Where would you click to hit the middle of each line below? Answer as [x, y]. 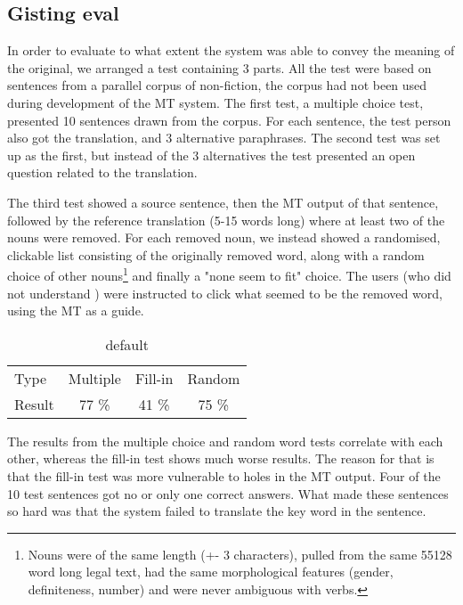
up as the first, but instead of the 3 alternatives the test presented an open [211, 155]
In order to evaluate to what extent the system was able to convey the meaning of [231, 50]
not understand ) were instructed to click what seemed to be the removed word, [225, 293]
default [127, 344]
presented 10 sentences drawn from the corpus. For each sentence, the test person [229, 120]
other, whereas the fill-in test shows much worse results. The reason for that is [221, 458]
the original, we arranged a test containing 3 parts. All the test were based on [219, 67]
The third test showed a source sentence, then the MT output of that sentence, [223, 202]
